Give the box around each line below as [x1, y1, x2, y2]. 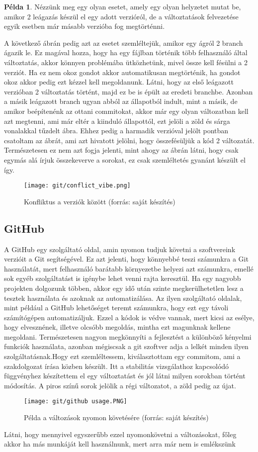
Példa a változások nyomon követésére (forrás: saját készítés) [24, 412, 209, 423]
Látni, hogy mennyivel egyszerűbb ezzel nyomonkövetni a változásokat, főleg [4, 429, 237, 439]
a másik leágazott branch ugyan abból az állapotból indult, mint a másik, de [4, 96, 238, 106]
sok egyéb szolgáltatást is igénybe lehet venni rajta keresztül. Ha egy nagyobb [4, 273, 241, 283]
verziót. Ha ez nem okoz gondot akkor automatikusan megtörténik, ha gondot [4, 67, 241, 77]
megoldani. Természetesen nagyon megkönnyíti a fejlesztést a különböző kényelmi [4, 331, 252, 342]
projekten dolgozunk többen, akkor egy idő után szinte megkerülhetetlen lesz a [4, 282, 244, 293]
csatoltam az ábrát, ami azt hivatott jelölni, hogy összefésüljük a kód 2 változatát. [4, 135, 255, 145]
